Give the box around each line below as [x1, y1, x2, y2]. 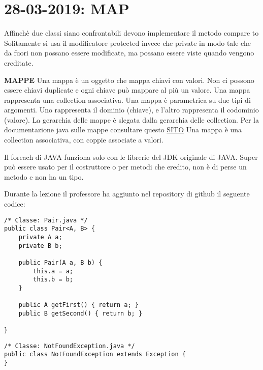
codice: [4, 198, 25, 209]
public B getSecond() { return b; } [18, 309, 143, 317]
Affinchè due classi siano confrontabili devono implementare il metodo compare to [4, 27, 259, 38]
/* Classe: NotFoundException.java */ [4, 342, 135, 350]
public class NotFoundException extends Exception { [4, 351, 186, 358]
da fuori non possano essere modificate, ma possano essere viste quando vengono [4, 47, 254, 58]
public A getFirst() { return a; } [18, 301, 139, 309]
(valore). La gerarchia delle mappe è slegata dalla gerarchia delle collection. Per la [4, 114, 259, 125]
